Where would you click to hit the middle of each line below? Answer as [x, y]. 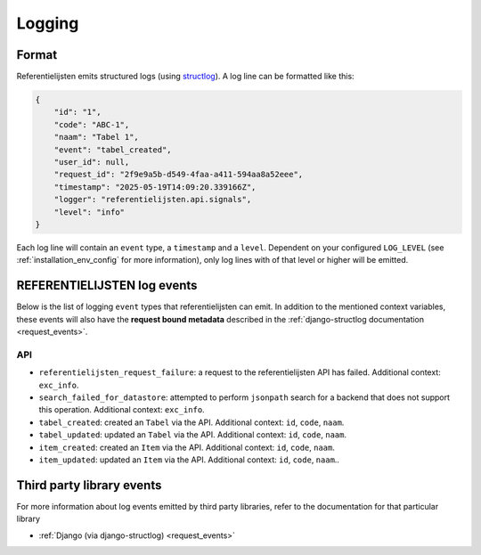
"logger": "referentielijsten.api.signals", [153, 200]
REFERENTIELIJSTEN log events [107, 286]
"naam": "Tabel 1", [97, 137]
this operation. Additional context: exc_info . [122, 410]
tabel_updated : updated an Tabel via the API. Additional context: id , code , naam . [193, 435]
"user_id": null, [92, 162]
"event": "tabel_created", [113, 150]
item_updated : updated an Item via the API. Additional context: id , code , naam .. [189, 460]
